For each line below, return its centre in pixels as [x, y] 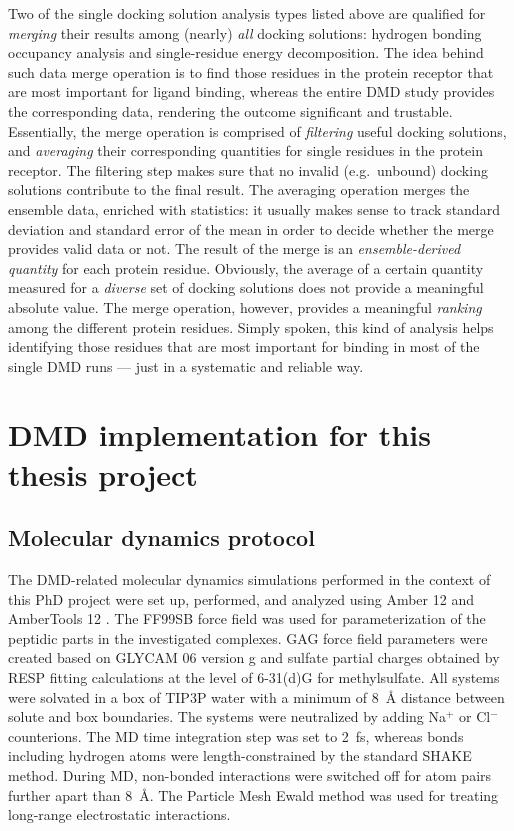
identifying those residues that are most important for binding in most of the [244, 346]
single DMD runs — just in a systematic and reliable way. [186, 365]
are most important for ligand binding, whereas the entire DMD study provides [251, 91]
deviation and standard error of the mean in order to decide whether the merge [251, 228]
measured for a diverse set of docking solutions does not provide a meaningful [246, 287]
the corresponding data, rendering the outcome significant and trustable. [230, 110]
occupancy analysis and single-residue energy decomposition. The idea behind [246, 52]
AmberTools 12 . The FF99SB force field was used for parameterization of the [247, 618]
